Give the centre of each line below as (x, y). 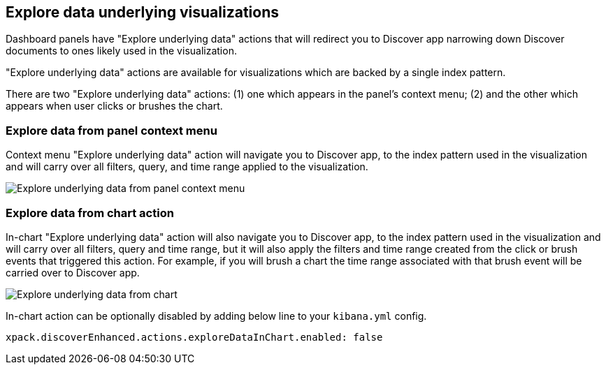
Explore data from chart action (90, 213)
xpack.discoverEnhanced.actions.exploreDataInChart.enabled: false (194, 337)
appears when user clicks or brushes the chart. (114, 106)
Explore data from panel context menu (111, 130)
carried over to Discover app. (73, 272)
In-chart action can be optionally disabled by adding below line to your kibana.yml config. (216, 316)
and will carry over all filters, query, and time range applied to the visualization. (187, 167)
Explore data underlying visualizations (142, 12)
